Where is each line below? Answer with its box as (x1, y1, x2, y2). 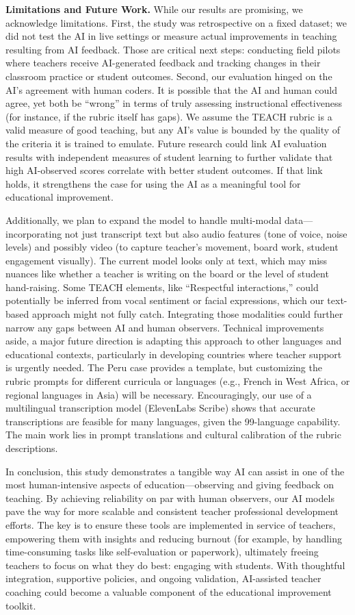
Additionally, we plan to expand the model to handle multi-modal (5, 212, 282, 227)
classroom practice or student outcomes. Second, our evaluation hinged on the (5, 68, 332, 83)
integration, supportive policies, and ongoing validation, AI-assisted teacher (5, 571, 321, 586)
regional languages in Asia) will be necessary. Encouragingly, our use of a (5, 387, 312, 401)
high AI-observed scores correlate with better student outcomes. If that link (5, 163, 323, 177)
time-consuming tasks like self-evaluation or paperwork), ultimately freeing (5, 544, 319, 559)
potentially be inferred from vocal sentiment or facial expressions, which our (5, 293, 324, 307)
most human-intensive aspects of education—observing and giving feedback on (5, 477, 334, 492)
